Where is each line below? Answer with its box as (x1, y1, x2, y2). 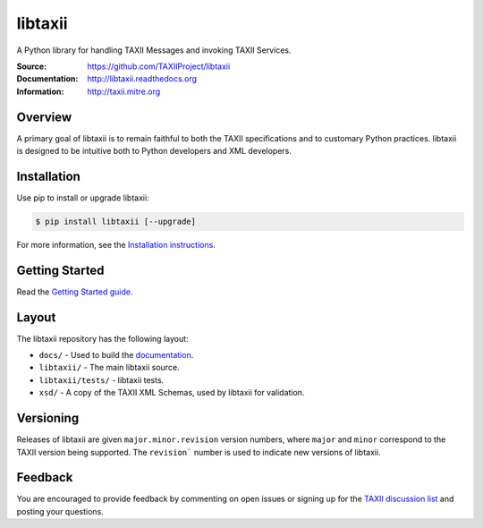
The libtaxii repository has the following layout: (16, 333, 189, 344)
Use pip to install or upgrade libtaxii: (16, 192, 149, 203)
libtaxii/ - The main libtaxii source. (38, 362, 180, 373)
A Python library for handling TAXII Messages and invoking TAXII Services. (16, 45, 292, 55)
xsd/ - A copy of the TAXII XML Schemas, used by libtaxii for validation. (38, 387, 305, 398)
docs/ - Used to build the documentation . (38, 350, 194, 361)
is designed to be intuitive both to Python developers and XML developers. (16, 146, 292, 157)
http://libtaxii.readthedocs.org (87, 73, 197, 84)
